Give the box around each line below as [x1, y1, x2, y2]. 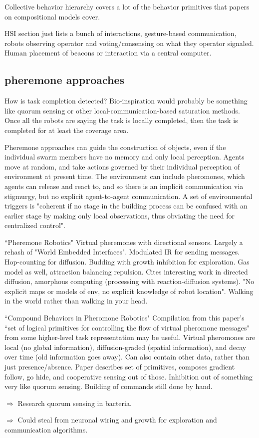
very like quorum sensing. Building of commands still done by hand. [4, 381, 213, 391]
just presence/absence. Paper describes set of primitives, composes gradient [4, 361, 235, 372]
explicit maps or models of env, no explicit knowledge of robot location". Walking [4, 285, 254, 296]
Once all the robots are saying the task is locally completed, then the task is [4, 115, 238, 125]
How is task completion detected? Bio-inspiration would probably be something [4, 95, 248, 106]
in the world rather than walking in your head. [4, 295, 148, 306]
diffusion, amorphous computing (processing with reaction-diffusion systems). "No [4, 276, 255, 286]
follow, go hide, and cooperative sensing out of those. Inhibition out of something [4, 371, 253, 381]
